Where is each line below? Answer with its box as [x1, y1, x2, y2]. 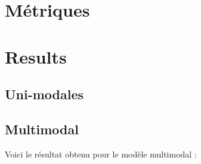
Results [5, 44, 67, 68]
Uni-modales [5, 85, 84, 103]
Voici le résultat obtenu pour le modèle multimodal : [5, 147, 197, 160]
